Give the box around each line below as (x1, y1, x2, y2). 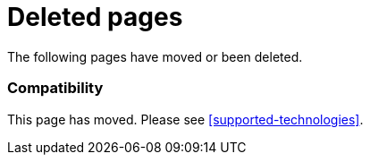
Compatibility (7, 79, 104, 98)
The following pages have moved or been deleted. (7, 48, 303, 64)
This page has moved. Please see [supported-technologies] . (7, 111, 364, 127)
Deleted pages (7, 2, 183, 32)
